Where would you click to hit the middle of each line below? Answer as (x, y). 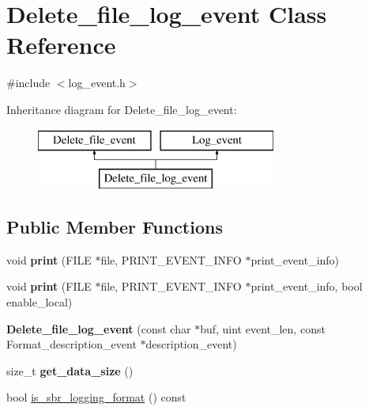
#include (28, 83)
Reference (61, 45)
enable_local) (40, 302)
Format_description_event (72, 344)
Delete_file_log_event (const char (99, 328)
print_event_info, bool (307, 286)
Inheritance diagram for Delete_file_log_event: (122, 109)
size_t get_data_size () (70, 370)
